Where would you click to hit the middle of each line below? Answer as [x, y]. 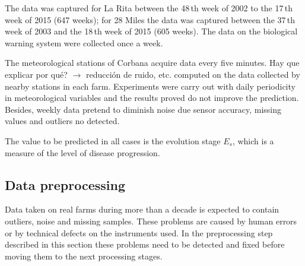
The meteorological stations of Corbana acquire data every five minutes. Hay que [152, 63]
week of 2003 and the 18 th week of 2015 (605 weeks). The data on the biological [151, 31]
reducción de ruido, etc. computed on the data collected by [193, 74]
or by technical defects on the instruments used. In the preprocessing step [139, 232]
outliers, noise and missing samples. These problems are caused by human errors [151, 221]
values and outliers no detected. [62, 121]
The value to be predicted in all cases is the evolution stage [113, 140]
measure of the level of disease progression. [82, 152]
